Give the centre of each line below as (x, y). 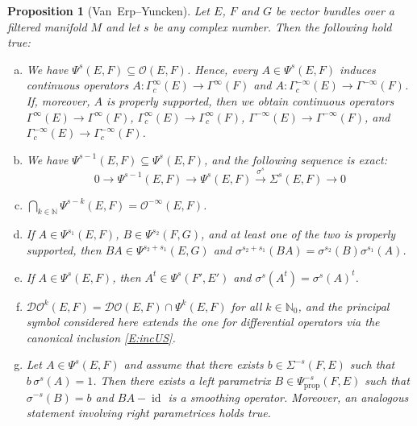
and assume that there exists (194, 364)
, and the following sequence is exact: (296, 159)
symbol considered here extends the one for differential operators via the (203, 322)
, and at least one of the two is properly (298, 234)
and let (123, 26)
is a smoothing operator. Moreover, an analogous (288, 397)
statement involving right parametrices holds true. (148, 413)
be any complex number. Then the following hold (272, 26)
